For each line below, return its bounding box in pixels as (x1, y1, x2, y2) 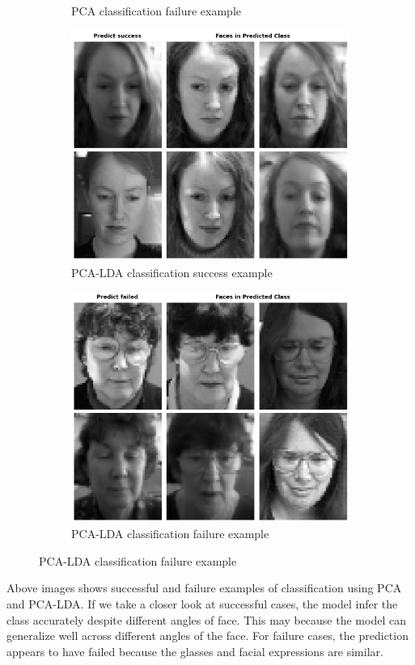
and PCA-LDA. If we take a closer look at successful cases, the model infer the (6, 596, 398, 612)
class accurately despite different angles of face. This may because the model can (6, 611, 406, 628)
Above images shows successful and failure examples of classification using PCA (6, 579, 402, 596)
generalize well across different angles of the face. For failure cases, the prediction (6, 627, 409, 644)
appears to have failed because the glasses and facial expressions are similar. (6, 642, 383, 659)
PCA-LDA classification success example (71, 263, 273, 280)
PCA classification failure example (71, 2, 241, 19)
